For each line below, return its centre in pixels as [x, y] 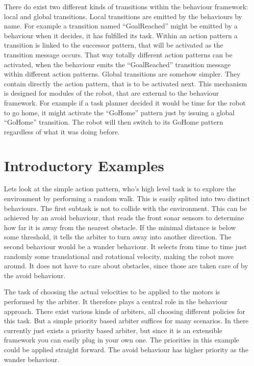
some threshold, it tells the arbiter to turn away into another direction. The [118, 237]
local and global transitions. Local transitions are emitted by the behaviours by [123, 16]
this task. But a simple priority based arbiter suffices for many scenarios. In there [126, 321]
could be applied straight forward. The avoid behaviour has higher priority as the [126, 349]
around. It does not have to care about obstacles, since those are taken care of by [126, 266]
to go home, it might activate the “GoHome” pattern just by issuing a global [119, 112]
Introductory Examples [84, 165]
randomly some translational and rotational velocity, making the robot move [119, 256]
